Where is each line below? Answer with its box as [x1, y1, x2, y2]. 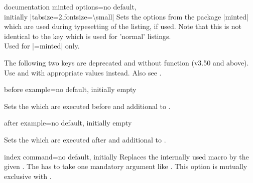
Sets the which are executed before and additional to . [4, 100, 171, 111]
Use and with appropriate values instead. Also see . [4, 67, 162, 77]
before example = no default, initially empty [4, 84, 137, 94]
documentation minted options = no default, [4, 1, 137, 11]
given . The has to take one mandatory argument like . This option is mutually [4, 161, 247, 171]
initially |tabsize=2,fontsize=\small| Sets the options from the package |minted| [4, 11, 248, 21]
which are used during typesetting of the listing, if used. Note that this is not [4, 21, 242, 31]
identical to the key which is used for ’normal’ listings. [4, 30, 171, 41]
